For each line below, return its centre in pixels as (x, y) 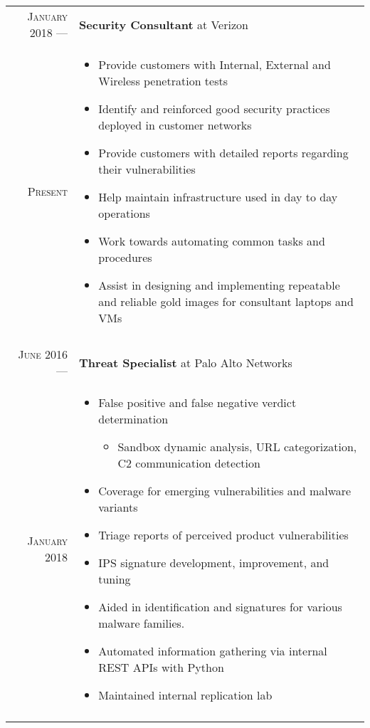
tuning (115, 579)
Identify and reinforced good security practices (214, 109)
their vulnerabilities (147, 169)
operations (124, 213)
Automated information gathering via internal (213, 651)
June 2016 (43, 354)
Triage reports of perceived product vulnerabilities (223, 535)
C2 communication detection (189, 463)
